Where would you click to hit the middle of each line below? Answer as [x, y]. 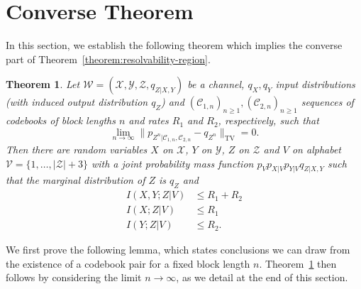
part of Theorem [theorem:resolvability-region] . [108, 59]
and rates [149, 120]
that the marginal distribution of [76, 180]
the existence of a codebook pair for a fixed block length [128, 263]
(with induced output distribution [77, 102]
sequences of [327, 102]
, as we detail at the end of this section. [262, 277]
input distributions [315, 84]
